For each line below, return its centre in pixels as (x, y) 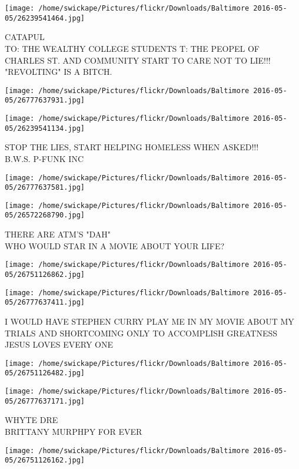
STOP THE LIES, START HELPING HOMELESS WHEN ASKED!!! (132, 147)
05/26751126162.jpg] (45, 460)
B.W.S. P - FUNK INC (44, 158)
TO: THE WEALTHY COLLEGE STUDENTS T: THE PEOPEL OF (132, 48)
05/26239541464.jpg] (45, 18)
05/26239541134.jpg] (45, 128)
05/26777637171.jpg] (45, 401)
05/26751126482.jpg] (45, 373)
